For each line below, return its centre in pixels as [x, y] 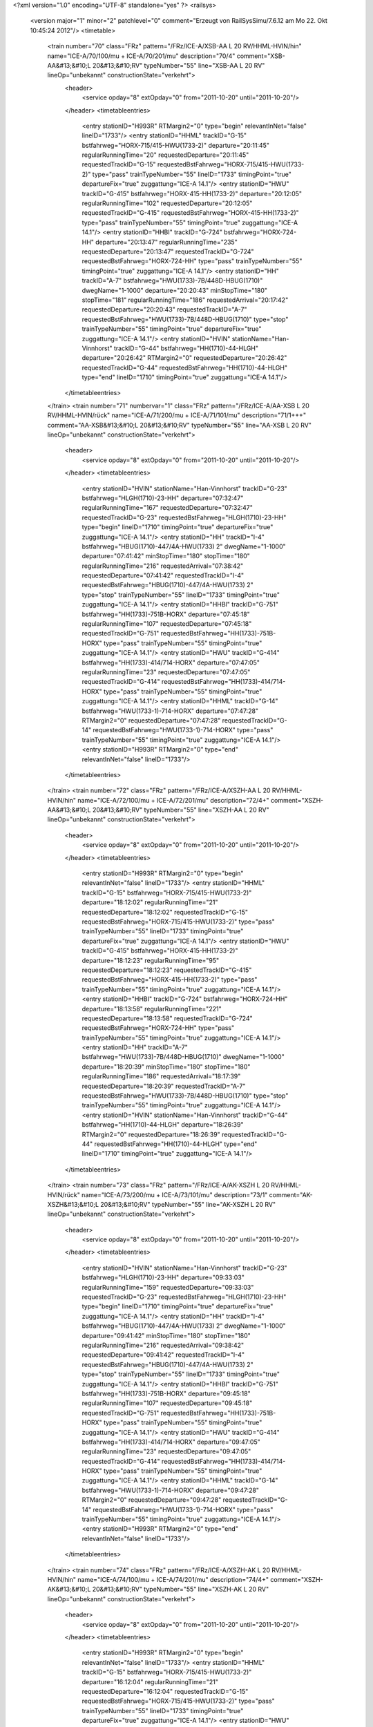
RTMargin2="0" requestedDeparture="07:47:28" [151, 720]
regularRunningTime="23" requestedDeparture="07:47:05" [166, 672]
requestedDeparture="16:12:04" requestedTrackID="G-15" [165, 1691]
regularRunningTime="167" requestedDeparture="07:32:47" [168, 508]
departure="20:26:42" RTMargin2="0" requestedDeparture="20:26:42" [184, 358]
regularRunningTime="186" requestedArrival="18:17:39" [161, 1076]
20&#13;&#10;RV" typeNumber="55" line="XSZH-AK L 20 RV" [181, 1590]
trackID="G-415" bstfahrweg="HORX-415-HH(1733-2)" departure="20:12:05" [192, 193]
